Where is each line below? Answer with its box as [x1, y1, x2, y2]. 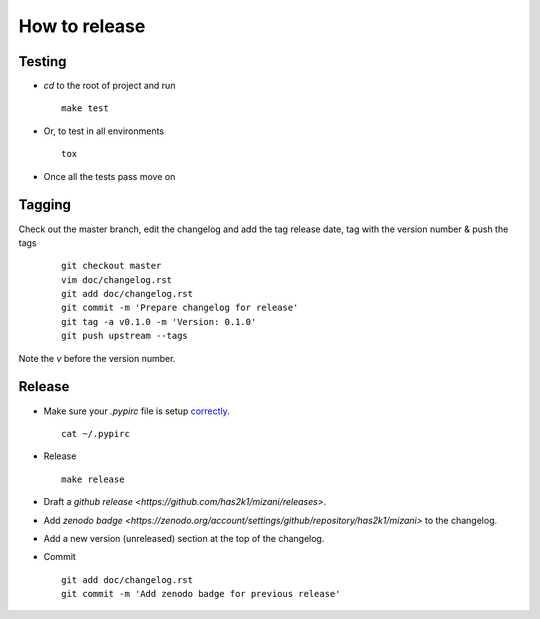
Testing [18, 53, 67, 70]
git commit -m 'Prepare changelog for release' [61, 302, 299, 314]
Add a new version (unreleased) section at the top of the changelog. [43, 532, 325, 544]
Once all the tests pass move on [43, 170, 176, 182]
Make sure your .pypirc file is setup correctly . [43, 405, 230, 417]
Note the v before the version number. [18, 352, 176, 364]
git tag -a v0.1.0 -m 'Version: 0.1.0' [61, 316, 257, 327]
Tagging [18, 196, 72, 214]
